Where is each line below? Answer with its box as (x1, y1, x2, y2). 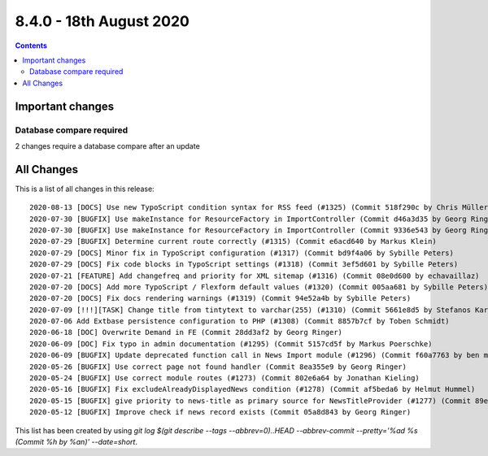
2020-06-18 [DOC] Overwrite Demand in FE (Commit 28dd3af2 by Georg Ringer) (29, 328, 343, 337)
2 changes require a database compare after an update (15, 141, 201, 150)
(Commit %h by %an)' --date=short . (15, 436, 138, 446)
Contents (15, 41, 48, 50)
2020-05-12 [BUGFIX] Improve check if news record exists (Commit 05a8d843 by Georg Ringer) (29, 407, 412, 417)
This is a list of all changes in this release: (15, 184, 155, 193)
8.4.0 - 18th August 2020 (15, 12, 190, 30)
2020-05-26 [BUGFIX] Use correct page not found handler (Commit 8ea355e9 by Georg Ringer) (29, 362, 407, 371)
